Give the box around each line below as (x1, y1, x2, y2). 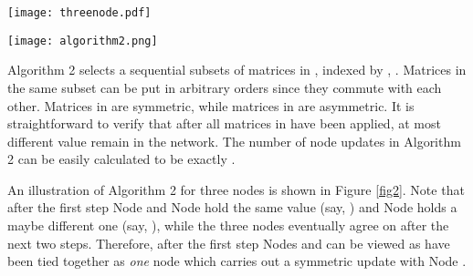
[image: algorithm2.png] (7, 34, 158, 47)
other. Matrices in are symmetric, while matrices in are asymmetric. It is (7, 96, 415, 115)
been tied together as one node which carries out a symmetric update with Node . (7, 251, 467, 271)
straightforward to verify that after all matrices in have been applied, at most (7, 114, 441, 133)
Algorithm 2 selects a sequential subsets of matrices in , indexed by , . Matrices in (7, 60, 467, 79)
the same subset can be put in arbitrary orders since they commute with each (7, 77, 442, 97)
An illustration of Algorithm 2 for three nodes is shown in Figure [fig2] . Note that (7, 179, 465, 199)
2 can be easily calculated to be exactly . (7, 149, 236, 169)
